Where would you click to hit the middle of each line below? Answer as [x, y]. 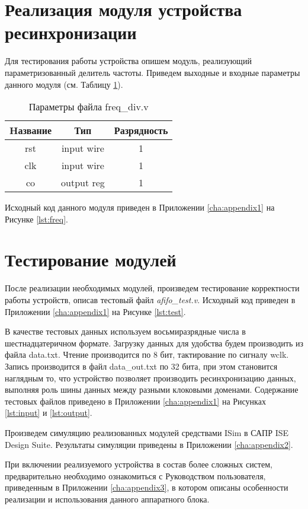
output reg [83, 183]
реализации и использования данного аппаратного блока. [107, 499]
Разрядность [141, 131]
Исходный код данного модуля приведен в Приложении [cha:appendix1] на [140, 207]
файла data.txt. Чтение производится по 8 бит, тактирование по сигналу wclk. [147, 354]
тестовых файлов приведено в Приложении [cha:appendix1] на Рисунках [135, 401]
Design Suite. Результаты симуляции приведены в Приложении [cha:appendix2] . [149, 444]
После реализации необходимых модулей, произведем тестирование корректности [152, 288]
